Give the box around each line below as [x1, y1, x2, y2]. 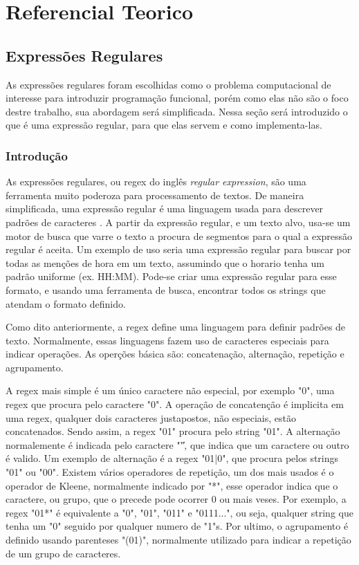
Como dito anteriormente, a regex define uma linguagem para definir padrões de [6, 319, 346, 334]
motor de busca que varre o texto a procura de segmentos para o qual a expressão [6, 228, 353, 243]
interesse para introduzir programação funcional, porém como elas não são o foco [6, 91, 349, 105]
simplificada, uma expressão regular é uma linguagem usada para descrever [6, 201, 324, 216]
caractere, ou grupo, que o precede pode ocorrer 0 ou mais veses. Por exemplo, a [6, 492, 347, 506]
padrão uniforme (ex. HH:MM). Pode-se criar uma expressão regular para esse [6, 269, 337, 284]
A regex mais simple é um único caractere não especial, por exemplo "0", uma [6, 383, 335, 398]
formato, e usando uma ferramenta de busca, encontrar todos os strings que [6, 282, 326, 297]
